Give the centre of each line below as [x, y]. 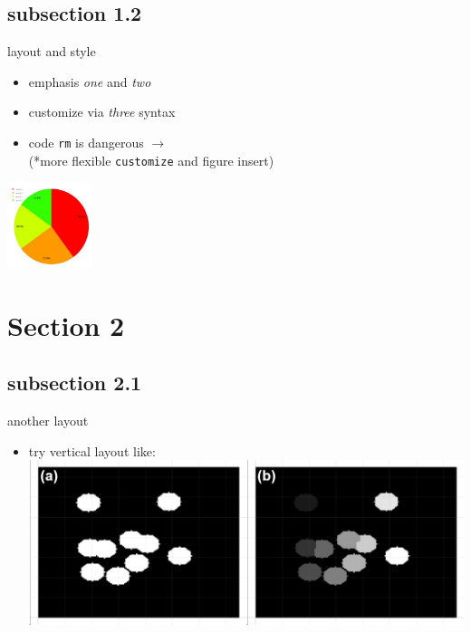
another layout [48, 420]
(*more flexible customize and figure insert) [151, 160]
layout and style [52, 51]
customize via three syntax [102, 112]
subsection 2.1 [75, 383]
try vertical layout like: [92, 450]
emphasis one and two [90, 81]
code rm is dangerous [86, 142]
